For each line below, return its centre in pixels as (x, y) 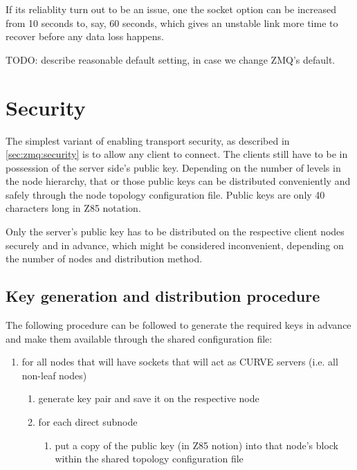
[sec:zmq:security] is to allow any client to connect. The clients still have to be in (177, 154)
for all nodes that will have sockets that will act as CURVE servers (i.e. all (180, 362)
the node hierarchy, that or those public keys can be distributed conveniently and (178, 181)
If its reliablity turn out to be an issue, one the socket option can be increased (171, 9)
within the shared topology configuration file (149, 459)
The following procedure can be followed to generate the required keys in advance (178, 325)
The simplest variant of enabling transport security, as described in (148, 140)
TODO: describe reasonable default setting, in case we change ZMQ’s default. (171, 59)
